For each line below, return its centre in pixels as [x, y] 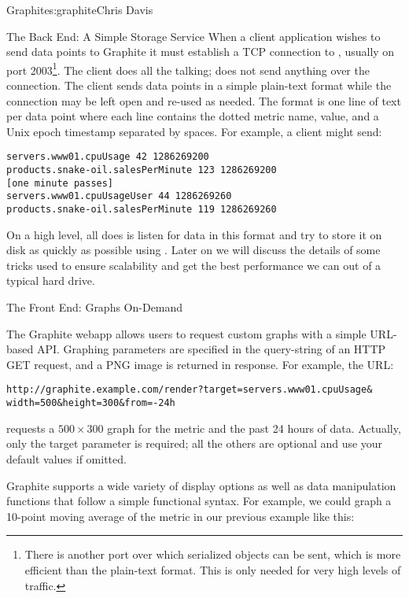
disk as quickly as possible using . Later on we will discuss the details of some [193, 250]
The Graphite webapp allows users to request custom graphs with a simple [186, 333]
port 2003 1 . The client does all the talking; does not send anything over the [188, 68]
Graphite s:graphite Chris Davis [80, 9]
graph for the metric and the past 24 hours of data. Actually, [254, 428]
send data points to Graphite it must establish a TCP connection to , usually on [201, 52]
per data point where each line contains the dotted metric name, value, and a [193, 116]
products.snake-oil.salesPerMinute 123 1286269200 [142, 170]
